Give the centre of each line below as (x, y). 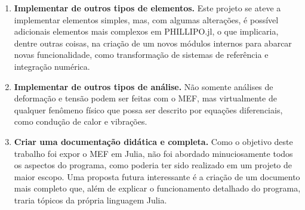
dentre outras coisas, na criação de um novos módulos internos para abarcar (153, 43)
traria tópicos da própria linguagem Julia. (90, 200)
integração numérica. (52, 66)
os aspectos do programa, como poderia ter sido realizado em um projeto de (153, 165)
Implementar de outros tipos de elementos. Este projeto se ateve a (147, 8)
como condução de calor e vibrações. (81, 121)
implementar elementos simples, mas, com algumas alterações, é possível (146, 19)
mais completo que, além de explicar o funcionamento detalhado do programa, (157, 188)
